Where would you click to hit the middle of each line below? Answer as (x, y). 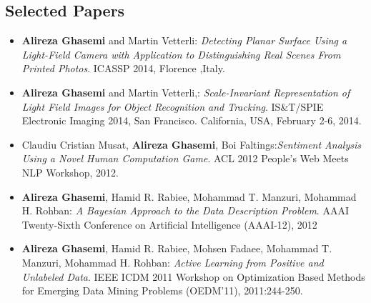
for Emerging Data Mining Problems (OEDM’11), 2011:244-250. (162, 290)
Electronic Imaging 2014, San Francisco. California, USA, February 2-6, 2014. (192, 120)
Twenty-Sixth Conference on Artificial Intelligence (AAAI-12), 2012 (169, 224)
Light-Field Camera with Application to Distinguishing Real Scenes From (181, 54)
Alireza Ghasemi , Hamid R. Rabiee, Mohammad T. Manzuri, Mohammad (189, 196)
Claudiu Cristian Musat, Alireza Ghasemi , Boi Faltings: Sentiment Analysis (191, 144)
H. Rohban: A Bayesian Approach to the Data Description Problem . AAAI (185, 210)
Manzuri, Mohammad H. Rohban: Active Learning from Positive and (173, 262)
